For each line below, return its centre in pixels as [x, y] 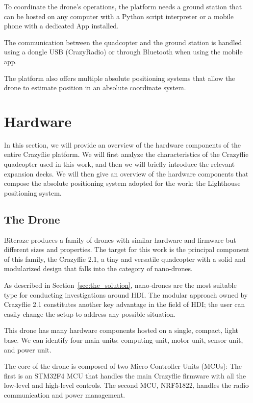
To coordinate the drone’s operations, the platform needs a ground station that [123, 6]
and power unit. [28, 349]
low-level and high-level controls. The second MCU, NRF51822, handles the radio [126, 385]
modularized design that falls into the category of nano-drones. [98, 268]
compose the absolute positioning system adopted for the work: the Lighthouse [122, 183]
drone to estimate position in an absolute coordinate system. [95, 88]
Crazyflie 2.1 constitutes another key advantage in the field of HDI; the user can [125, 304]
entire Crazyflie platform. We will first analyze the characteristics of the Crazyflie [126, 154]
